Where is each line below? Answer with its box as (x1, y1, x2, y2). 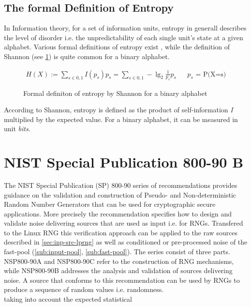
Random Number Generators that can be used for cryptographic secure (4, 199, 216, 209)
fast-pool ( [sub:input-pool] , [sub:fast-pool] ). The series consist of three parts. (4, 246, 230, 257)
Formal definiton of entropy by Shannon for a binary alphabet (23, 88, 207, 98)
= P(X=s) (195, 71, 226, 78)
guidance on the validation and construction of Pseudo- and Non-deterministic (4, 189, 236, 200)
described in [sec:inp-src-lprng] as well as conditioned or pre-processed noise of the (4, 237, 248, 247)
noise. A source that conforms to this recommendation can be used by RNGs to (4, 275, 240, 285)
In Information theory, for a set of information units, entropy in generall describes (4, 23, 247, 33)
